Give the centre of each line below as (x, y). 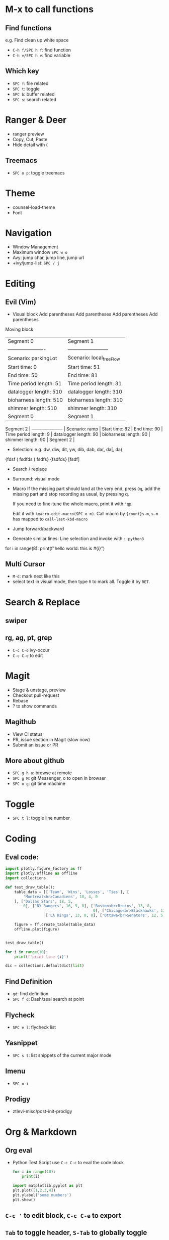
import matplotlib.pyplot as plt (48, 1186)
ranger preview (28, 134)
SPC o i (20, 1084)
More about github (35, 760)
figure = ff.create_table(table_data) (55, 925)
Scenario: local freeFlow (94, 358)
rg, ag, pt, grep (29, 638)
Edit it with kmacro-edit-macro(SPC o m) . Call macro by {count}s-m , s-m (85, 513)
